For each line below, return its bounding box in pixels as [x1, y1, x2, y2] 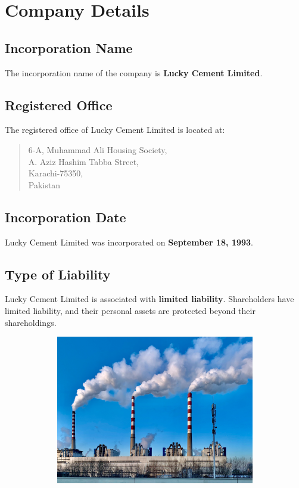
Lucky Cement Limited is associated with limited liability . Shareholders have [5, 293, 294, 305]
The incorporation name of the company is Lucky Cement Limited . [5, 66, 263, 79]
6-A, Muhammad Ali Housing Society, [28, 143, 167, 156]
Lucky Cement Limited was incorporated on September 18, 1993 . [5, 235, 253, 248]
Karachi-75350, [28, 167, 83, 179]
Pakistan [28, 178, 60, 191]
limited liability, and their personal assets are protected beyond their [5, 304, 256, 316]
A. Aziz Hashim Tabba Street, [28, 155, 139, 167]
